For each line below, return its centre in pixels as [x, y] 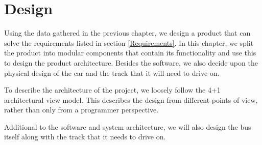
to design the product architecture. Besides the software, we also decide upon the [131, 62]
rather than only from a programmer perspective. [81, 110]
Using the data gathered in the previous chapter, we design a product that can [127, 33]
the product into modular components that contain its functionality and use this [130, 53]
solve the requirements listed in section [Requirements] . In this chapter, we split [129, 42]
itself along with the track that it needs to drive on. [85, 137]
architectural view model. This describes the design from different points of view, [131, 99]
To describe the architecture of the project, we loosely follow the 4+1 [112, 90]
